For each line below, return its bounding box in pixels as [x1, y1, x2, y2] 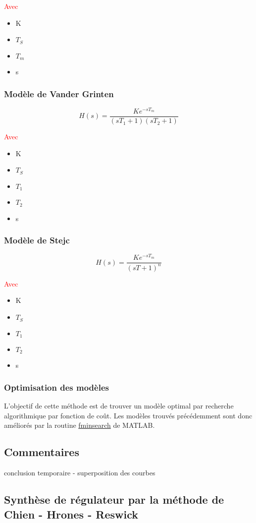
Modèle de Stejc [4, 234, 70, 246]
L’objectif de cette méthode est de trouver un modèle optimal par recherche [4, 401, 234, 411]
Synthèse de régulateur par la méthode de [4, 492, 224, 507]
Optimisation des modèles [4, 381, 109, 393]
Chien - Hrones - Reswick [4, 506, 138, 522]
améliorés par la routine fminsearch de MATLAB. [4, 420, 155, 430]
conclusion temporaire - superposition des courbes [4, 467, 155, 478]
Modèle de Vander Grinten [4, 87, 114, 100]
